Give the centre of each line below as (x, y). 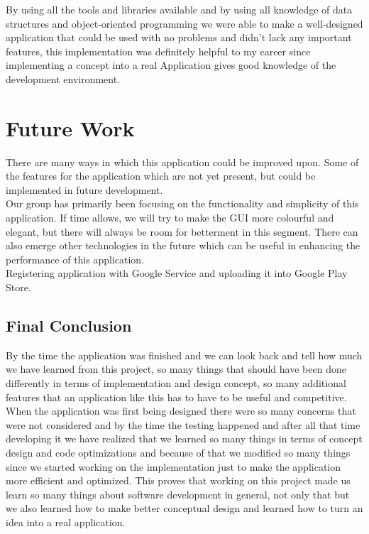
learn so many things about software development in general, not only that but (178, 494)
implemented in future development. (84, 189)
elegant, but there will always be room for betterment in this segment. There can (182, 231)
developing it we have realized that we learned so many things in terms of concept (184, 438)
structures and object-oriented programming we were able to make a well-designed (184, 23)
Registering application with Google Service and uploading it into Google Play (177, 273)
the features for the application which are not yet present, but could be (161, 176)
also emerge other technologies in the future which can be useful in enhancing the (183, 245)
